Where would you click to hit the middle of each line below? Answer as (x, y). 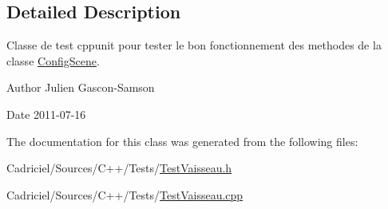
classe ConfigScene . (53, 60)
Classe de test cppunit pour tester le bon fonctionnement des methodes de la (194, 45)
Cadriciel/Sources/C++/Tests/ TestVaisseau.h (119, 168)
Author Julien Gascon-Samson (81, 87)
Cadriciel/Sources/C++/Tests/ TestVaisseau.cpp (125, 194)
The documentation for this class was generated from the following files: (182, 141)
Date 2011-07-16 (46, 114)
